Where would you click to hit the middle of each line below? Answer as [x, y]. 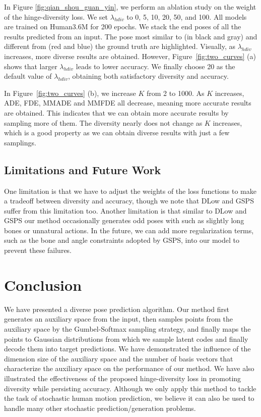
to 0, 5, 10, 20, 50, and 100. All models [187, 16]
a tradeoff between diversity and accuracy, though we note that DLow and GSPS [129, 201]
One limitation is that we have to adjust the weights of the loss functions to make [130, 191]
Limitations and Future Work [83, 169]
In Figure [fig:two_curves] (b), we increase [70, 93]
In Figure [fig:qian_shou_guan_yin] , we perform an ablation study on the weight [130, 7]
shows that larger [31, 66]
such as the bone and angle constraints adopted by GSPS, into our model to [122, 240]
